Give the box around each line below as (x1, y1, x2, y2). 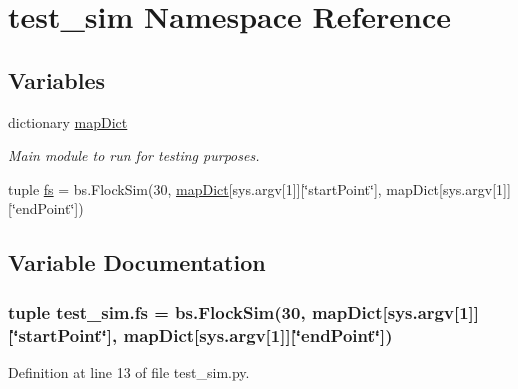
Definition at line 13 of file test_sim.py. (8, 361, 250, 382)
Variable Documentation (8, 247, 266, 278)
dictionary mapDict (8, 111, 128, 132)
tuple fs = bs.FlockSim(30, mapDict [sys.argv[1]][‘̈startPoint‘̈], (8, 178, 382, 199)
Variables (8, 64, 106, 95)
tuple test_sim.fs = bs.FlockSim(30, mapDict (8, 299, 383, 324)
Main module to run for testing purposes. (8, 145, 260, 166)
